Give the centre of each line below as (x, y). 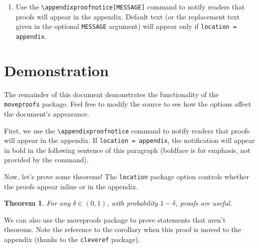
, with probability (132, 203)
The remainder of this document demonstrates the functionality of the (112, 94)
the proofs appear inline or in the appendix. (71, 186)
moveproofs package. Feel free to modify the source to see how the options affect (128, 104)
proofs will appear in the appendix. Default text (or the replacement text (128, 16)
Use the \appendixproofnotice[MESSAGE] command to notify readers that (130, 6)
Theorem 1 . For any (37, 203)
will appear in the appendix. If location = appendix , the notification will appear (129, 140)
